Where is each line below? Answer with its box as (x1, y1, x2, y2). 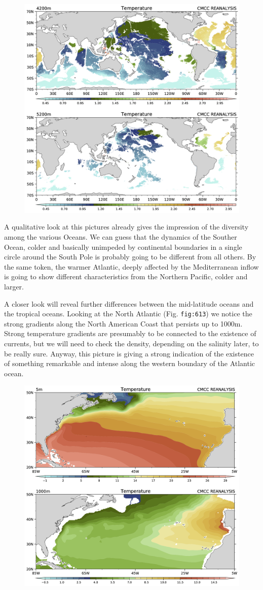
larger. (4, 281, 24, 291)
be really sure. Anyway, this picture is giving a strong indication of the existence (4, 348, 254, 358)
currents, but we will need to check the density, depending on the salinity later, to (4, 338, 259, 348)
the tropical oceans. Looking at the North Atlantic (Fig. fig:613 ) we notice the (4, 308, 252, 319)
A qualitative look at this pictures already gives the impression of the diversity (4, 221, 249, 232)
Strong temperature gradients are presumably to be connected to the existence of (4, 328, 256, 339)
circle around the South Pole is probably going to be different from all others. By (4, 251, 256, 262)
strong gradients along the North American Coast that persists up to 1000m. (4, 318, 243, 329)
